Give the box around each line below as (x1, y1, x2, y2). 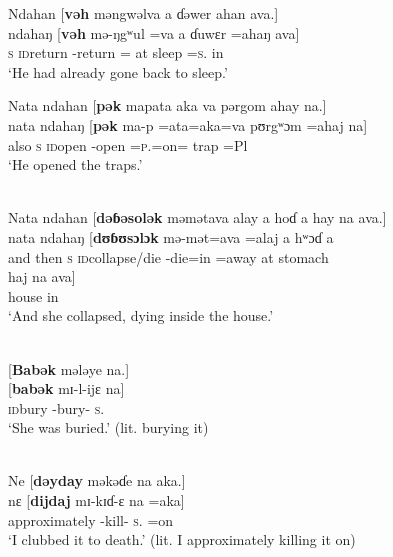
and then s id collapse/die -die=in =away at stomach (8, 246, 329, 267)
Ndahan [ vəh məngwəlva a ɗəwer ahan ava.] (8, 3, 279, 23)
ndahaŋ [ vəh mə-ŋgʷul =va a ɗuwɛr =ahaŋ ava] (8, 22, 300, 43)
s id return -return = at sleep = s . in (8, 42, 224, 63)
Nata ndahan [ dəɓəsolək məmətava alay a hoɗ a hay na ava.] (8, 207, 387, 228)
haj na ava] (8, 266, 76, 287)
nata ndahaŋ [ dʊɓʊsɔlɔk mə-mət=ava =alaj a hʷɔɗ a (8, 226, 334, 247)
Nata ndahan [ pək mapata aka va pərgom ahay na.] (8, 95, 327, 116)
